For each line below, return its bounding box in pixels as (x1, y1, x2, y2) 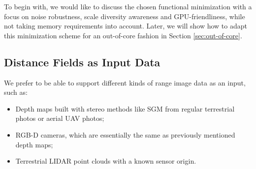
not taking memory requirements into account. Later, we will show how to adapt (4, 21, 247, 31)
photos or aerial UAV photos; (15, 113, 104, 123)
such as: (4, 87, 28, 97)
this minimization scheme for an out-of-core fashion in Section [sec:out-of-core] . (4, 30, 242, 40)
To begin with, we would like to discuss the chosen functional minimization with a (4, 1, 252, 11)
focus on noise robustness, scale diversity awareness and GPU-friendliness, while (4, 11, 245, 21)
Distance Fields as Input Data (4, 54, 160, 69)
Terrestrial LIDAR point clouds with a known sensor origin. (15, 156, 196, 166)
